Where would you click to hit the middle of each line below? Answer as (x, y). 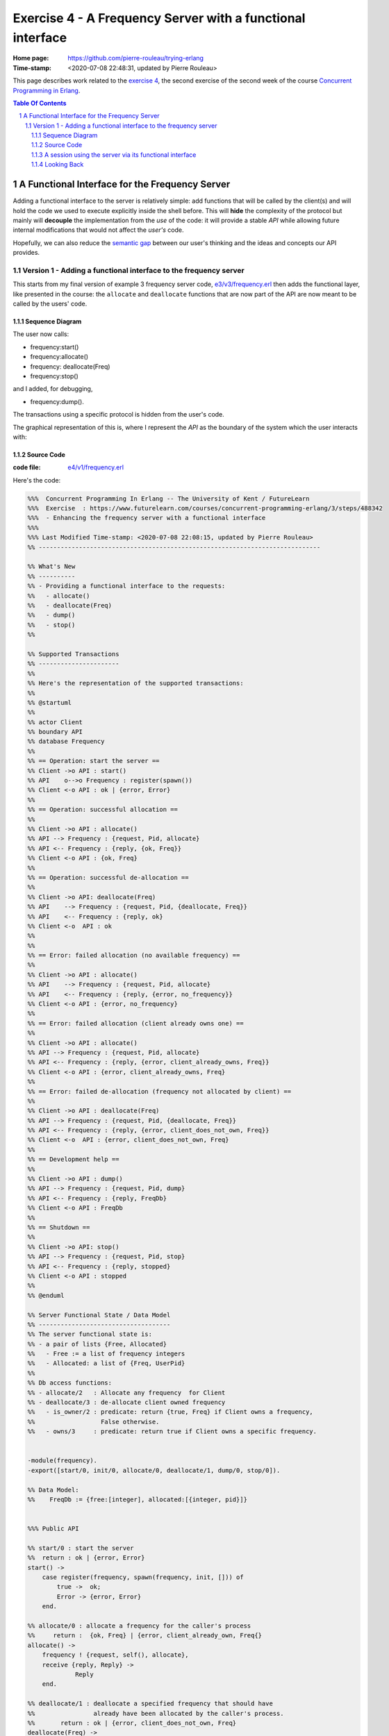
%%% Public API (53, 1529)
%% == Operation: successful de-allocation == (108, 877)
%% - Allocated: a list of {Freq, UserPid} (106, 1363)
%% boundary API (55, 732)
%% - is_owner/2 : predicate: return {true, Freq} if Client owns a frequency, (171, 1412)
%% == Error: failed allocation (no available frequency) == (134, 955)
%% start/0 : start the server (81, 1548)
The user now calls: (41, 334)
